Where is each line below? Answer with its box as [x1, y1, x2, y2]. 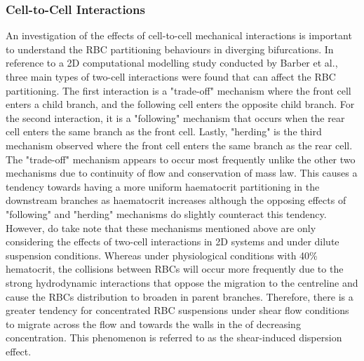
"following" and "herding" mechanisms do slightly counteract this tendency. [6, 206, 327, 221]
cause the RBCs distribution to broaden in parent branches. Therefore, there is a [6, 289, 353, 304]
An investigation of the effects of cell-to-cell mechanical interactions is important [6, 28, 352, 43]
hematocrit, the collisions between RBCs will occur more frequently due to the [6, 261, 344, 276]
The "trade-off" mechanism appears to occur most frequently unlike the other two [6, 151, 356, 166]
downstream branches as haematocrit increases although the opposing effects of [6, 193, 346, 207]
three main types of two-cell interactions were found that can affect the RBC [6, 69, 336, 83]
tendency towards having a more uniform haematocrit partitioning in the [6, 179, 320, 193]
